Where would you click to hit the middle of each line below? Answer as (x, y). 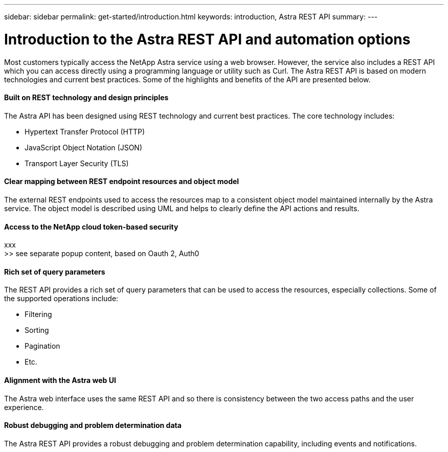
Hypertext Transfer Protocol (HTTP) (85, 131)
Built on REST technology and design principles (86, 98)
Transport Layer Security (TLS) (77, 163)
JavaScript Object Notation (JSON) (83, 147)
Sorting (37, 330)
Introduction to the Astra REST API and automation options (207, 39)
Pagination (42, 346)
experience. (24, 407)
